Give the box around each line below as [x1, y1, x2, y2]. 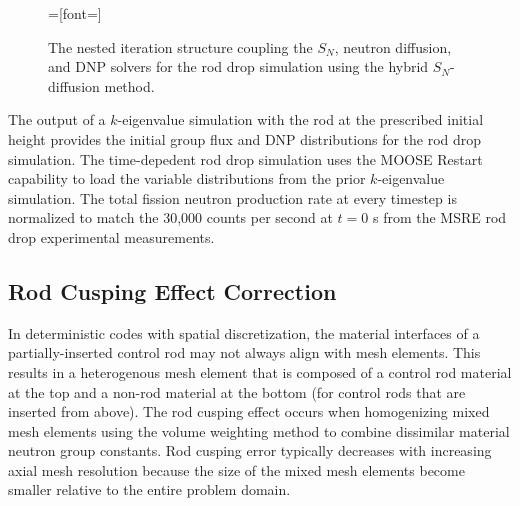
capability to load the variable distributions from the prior [8, 168, 366, 189]
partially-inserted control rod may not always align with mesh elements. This [8, 342, 481, 363]
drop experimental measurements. [8, 226, 215, 247]
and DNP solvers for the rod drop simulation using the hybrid [48, 56, 429, 77]
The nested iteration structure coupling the [48, 36, 313, 57]
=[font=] [48, 3, 102, 23]
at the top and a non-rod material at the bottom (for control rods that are [8, 381, 466, 402]
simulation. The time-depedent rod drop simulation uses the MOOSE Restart [8, 148, 483, 169]
